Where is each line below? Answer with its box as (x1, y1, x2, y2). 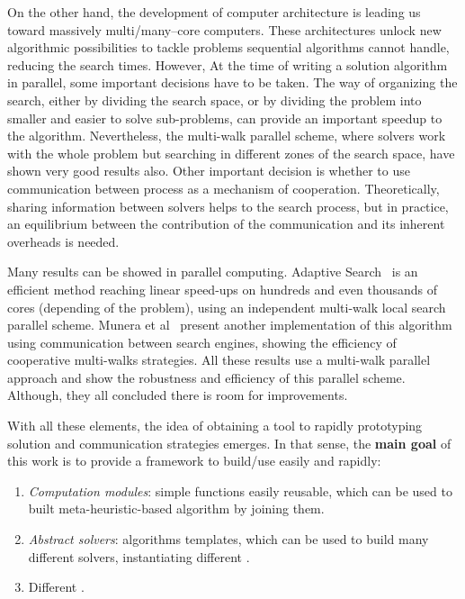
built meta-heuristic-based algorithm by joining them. (28, 499, 325, 518)
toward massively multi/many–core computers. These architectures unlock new (7, 20, 442, 39)
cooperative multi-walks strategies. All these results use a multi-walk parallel (7, 350, 431, 369)
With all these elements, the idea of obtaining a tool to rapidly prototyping (7, 416, 423, 435)
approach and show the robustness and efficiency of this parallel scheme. (7, 368, 406, 386)
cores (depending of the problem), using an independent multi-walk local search (7, 297, 446, 316)
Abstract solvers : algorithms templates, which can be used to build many (28, 530, 429, 549)
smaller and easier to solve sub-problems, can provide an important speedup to (7, 108, 443, 127)
